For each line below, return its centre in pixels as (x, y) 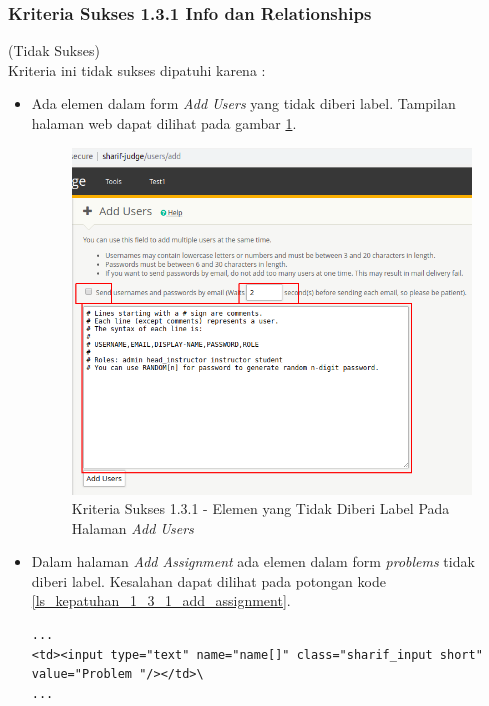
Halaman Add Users (132, 527)
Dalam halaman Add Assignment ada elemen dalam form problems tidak (253, 561)
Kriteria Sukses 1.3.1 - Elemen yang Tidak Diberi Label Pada (260, 508)
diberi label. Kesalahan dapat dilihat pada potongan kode (208, 580)
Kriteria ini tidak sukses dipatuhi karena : (137, 69)
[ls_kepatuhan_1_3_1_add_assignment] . (161, 600)
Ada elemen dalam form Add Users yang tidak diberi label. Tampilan (243, 103)
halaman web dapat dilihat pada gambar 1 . (164, 123)
